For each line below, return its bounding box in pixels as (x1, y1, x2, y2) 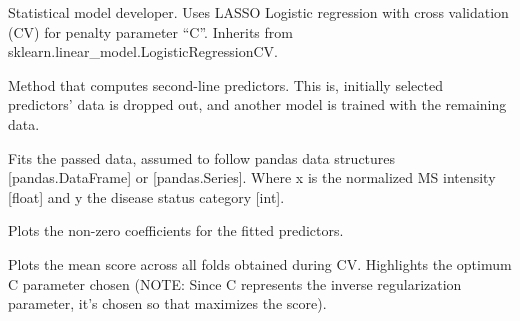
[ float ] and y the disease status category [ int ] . (8, 186, 285, 207)
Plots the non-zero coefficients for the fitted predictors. (8, 220, 344, 241)
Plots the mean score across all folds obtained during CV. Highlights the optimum (8, 253, 512, 274)
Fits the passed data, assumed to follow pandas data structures (8, 147, 396, 168)
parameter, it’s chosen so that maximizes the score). (8, 293, 327, 314)
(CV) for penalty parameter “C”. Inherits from (8, 21, 293, 42)
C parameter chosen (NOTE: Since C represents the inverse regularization (8, 273, 462, 294)
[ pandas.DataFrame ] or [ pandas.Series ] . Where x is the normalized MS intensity (8, 167, 496, 188)
